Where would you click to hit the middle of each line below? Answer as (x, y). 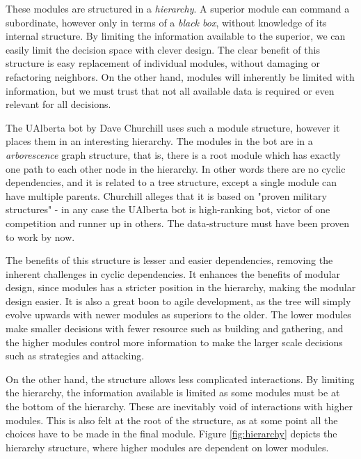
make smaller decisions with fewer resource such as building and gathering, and (175, 328)
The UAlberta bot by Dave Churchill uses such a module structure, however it (173, 127)
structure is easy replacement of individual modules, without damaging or (163, 63)
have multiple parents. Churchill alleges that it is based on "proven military (166, 195)
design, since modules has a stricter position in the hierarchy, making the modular (181, 287)
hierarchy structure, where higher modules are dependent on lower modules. (167, 447)
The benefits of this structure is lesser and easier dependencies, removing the (169, 260)
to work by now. (40, 236)
